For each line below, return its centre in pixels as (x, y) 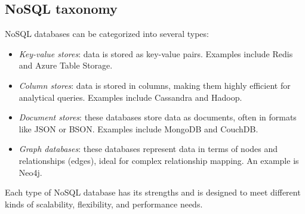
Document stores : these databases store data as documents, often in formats (158, 117)
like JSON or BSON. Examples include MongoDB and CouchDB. (138, 128)
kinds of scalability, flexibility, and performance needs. (104, 204)
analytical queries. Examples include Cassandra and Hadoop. (130, 97)
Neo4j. (30, 172)
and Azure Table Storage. (66, 65)
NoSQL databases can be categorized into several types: (107, 34)
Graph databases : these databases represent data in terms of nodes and (148, 149)
